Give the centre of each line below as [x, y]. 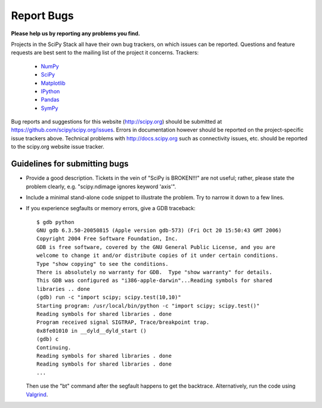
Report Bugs [42, 16]
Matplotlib [53, 83]
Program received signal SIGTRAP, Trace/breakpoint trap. [123, 322]
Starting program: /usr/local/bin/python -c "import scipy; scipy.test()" [148, 306]
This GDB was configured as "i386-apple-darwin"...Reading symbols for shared [154, 280]
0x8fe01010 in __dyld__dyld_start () [92, 331]
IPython [50, 91]
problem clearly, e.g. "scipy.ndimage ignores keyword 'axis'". [101, 186]
